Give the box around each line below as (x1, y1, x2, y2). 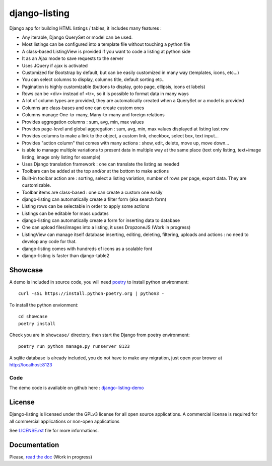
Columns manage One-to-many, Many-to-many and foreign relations (22, 112, 165, 118)
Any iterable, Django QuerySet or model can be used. (22, 34, 133, 40)
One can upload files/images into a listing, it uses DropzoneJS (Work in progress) (22, 224, 191, 230)
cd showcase (18, 314, 48, 320)
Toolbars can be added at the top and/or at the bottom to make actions (22, 168, 169, 174)
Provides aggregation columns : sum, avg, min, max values (22, 119, 144, 125)
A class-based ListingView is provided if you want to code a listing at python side (22, 48, 191, 54)
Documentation (9, 440, 59, 449)
